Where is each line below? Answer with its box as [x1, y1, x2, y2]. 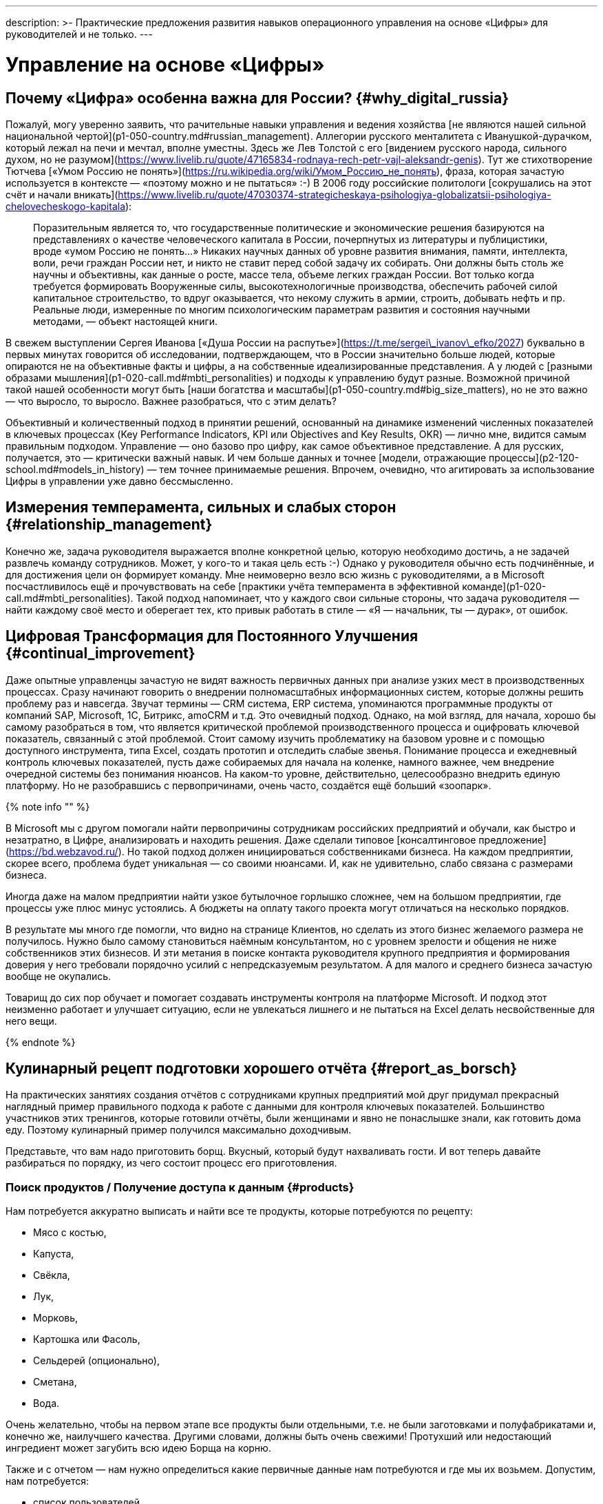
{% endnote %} [6, 1036, 76, 1048]
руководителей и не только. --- [6, 28, 153, 40]
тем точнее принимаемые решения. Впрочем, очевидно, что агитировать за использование [159, 463, 595, 475]
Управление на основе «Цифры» [6, 52, 325, 76]
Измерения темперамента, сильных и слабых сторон [6, 499, 396, 516]
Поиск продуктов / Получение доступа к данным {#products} [6, 1180, 355, 1194]
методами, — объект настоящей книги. [33, 315, 218, 327]
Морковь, [33, 1312, 78, 1324]
